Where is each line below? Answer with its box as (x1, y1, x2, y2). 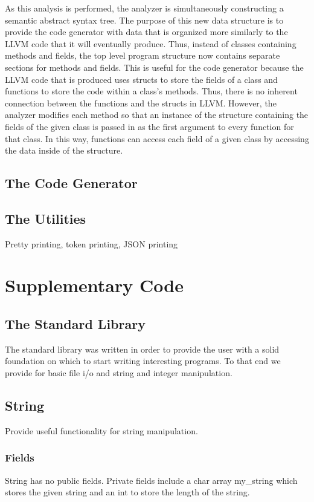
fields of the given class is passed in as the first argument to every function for (5, 120, 294, 132)
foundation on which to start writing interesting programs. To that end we (5, 354, 281, 367)
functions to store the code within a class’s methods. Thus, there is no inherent (5, 85, 298, 97)
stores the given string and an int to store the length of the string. (5, 486, 250, 498)
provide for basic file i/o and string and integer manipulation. (5, 367, 232, 379)
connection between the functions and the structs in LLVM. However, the (5, 96, 277, 109)
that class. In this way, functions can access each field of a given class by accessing (5, 132, 309, 145)
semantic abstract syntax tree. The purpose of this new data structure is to (5, 13, 284, 26)
